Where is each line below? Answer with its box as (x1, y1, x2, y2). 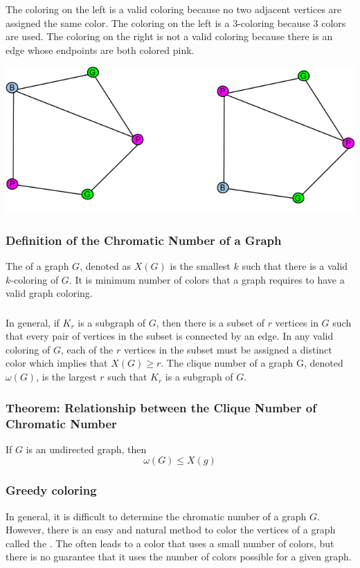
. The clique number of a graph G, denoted (161, 356, 343, 370)
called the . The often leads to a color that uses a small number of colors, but (6, 535, 334, 550)
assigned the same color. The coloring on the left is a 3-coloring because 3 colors (6, 15, 346, 30)
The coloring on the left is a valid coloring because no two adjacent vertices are (6, 1, 342, 16)
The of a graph (6, 259, 69, 273)
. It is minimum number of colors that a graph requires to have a (69, 272, 345, 286)
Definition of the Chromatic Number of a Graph (6, 231, 282, 248)
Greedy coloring (6, 482, 97, 499)
